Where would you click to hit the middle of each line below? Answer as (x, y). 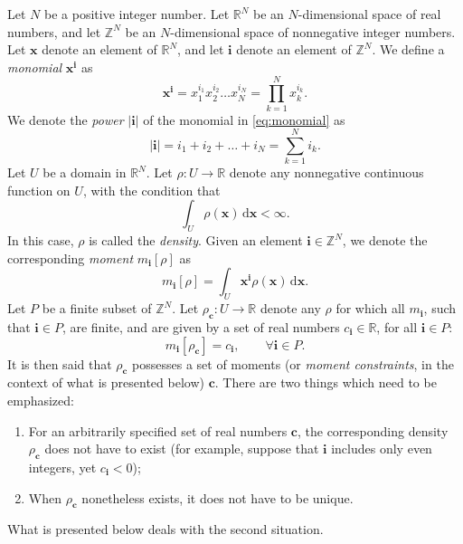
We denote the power (66, 119)
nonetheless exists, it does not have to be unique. (217, 497)
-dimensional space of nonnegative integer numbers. (313, 31)
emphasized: (41, 400)
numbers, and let (54, 31)
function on (39, 190)
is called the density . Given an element (196, 240)
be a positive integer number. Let (137, 14)
